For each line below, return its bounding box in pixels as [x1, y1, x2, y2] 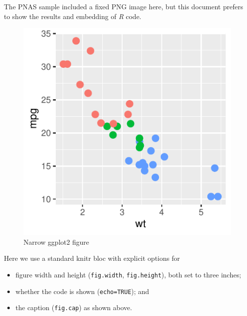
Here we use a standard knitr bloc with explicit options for [4, 253, 180, 263]
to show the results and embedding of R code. [4, 11, 141, 21]
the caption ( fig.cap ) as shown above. [15, 302, 132, 313]
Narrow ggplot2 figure [23, 236, 89, 247]
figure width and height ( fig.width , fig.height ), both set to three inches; [15, 269, 241, 279]
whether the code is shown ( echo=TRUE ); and [15, 286, 149, 296]
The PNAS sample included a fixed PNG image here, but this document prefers [4, 1, 243, 11]
